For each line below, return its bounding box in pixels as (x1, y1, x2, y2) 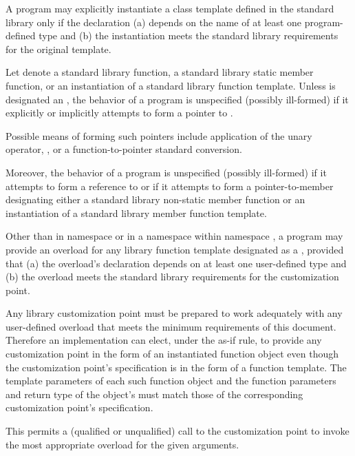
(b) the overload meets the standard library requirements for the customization (6, 269, 339, 284)
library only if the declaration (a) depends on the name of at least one (6, 14, 302, 29)
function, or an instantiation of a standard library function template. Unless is (6, 78, 336, 92)
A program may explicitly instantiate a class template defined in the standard (6, 1, 334, 15)
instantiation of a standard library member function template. (6, 205, 267, 220)
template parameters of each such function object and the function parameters (6, 373, 336, 388)
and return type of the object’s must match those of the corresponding (6, 386, 303, 401)
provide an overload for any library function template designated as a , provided (6, 242, 344, 256)
